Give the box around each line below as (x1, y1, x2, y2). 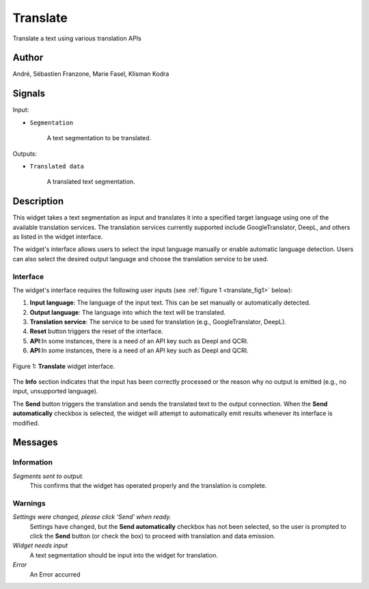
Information (12, 458, 53, 467)
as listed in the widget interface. (12, 233, 103, 241)
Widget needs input (12, 541, 68, 550)
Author (12, 52, 44, 64)
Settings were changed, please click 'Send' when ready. (12, 513, 172, 521)
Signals (12, 88, 46, 99)
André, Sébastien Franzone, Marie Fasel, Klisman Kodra (12, 70, 169, 78)
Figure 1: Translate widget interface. (12, 362, 115, 370)
